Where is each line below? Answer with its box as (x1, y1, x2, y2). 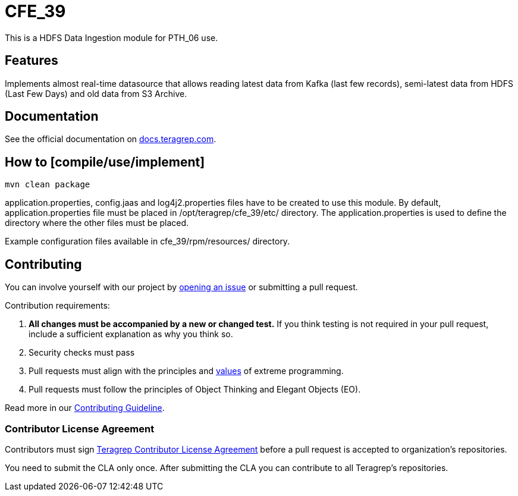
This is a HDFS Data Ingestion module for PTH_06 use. (5, 32, 218, 43)
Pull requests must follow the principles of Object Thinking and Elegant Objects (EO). (29, 384, 361, 395)
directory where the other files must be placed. (5, 218, 189, 228)
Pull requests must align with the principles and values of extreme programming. (29, 366, 344, 376)
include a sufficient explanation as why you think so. (29, 329, 233, 340)
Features (5, 53, 58, 68)
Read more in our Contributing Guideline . (5, 403, 165, 413)
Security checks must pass (29, 347, 135, 358)
